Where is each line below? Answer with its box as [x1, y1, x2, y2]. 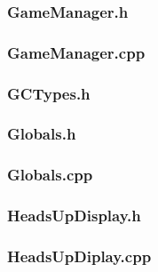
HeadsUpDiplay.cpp [7, 244, 152, 267]
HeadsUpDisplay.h [7, 204, 141, 227]
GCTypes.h [7, 82, 91, 104]
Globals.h [7, 123, 76, 145]
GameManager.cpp [7, 41, 146, 63]
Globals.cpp [7, 164, 93, 186]
